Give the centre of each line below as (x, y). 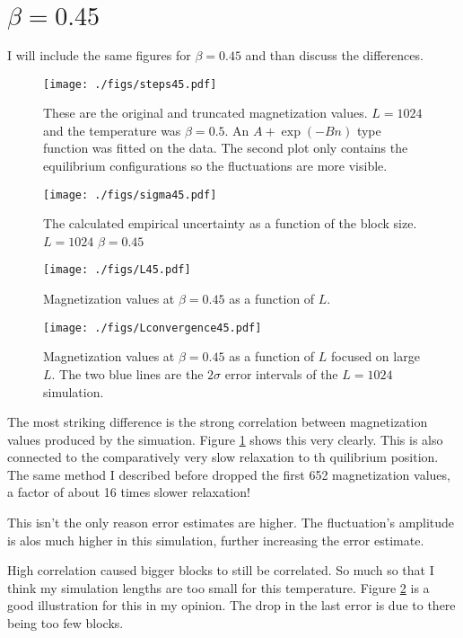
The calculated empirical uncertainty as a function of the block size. (230, 223)
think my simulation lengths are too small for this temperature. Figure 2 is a (218, 587)
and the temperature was (112, 130)
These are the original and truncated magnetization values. (205, 113)
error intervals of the (281, 373)
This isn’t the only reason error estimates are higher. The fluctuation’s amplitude (231, 523)
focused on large (375, 356)
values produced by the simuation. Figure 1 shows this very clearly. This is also (225, 439)
